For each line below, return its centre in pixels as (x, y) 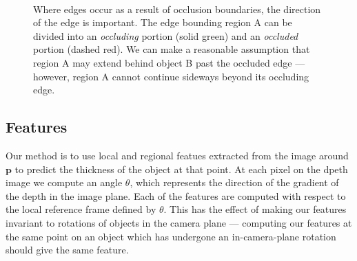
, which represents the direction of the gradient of (234, 182)
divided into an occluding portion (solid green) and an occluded (166, 35)
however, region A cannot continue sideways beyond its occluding (171, 76)
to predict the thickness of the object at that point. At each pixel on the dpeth (181, 169)
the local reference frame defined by (81, 209)
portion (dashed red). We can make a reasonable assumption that (172, 49)
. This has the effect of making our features (255, 209)
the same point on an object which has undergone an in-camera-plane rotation (171, 236)
